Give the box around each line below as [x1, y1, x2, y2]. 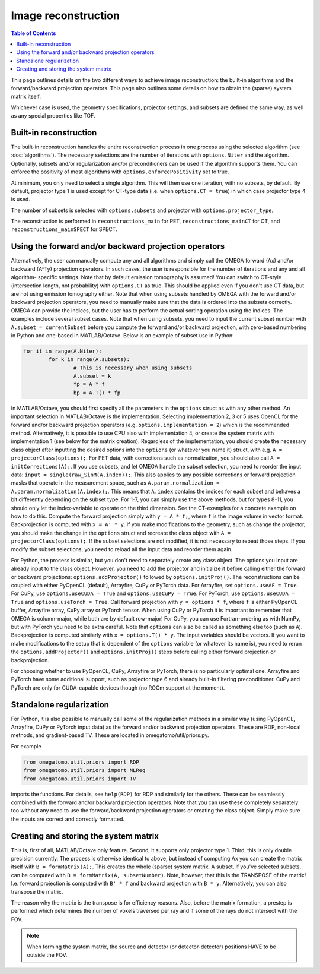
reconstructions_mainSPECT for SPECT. [11, 226, 118, 233]
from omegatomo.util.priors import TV [23, 775, 136, 782]
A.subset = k [73, 373, 111, 380]
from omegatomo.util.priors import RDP [23, 758, 139, 766]
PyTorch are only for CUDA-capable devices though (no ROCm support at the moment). [11, 684, 225, 691]
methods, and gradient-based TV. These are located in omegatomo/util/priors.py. [11, 732, 210, 739]
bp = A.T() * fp [73, 389, 121, 396]
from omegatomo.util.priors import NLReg [23, 767, 146, 774]
